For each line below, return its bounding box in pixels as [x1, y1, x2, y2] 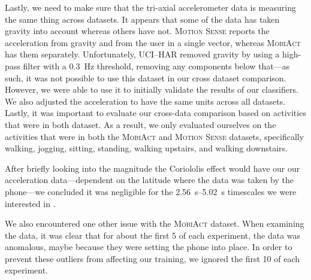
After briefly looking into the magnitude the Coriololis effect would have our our [5, 162, 300, 174]
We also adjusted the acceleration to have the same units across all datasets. [5, 95, 286, 107]
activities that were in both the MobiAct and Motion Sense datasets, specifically [5, 130, 304, 142]
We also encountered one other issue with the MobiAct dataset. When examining [5, 217, 304, 230]
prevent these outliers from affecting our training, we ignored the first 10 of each [5, 252, 300, 264]
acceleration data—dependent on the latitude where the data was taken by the [5, 174, 294, 186]
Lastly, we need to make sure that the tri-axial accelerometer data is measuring [5, 1, 296, 13]
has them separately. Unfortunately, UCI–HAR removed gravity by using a [5, 48, 280, 60]
